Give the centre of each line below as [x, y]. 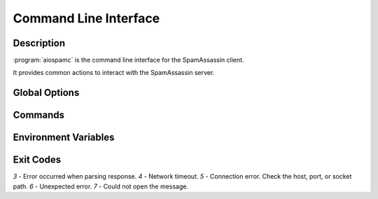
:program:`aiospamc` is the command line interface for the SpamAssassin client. [128, 60]
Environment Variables [64, 138]
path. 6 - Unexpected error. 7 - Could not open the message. [101, 186]
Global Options [46, 93]
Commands [39, 115]
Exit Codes [37, 160]
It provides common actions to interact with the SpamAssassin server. [114, 73]
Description [39, 43]
